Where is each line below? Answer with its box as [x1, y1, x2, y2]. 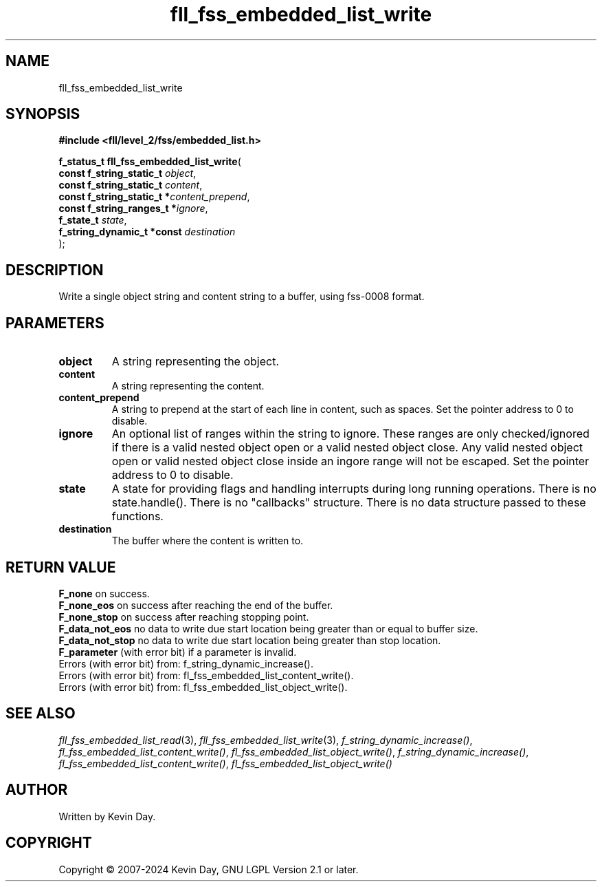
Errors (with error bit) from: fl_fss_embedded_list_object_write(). [58, 681, 348, 693]
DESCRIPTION [5, 261, 104, 279]
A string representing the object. [111, 354, 279, 369]
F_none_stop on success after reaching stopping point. [58, 610, 309, 623]
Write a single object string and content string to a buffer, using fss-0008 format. [58, 290, 425, 303]
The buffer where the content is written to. [111, 535, 304, 547]
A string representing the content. [111, 380, 265, 392]
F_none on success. [58, 587, 150, 599]
